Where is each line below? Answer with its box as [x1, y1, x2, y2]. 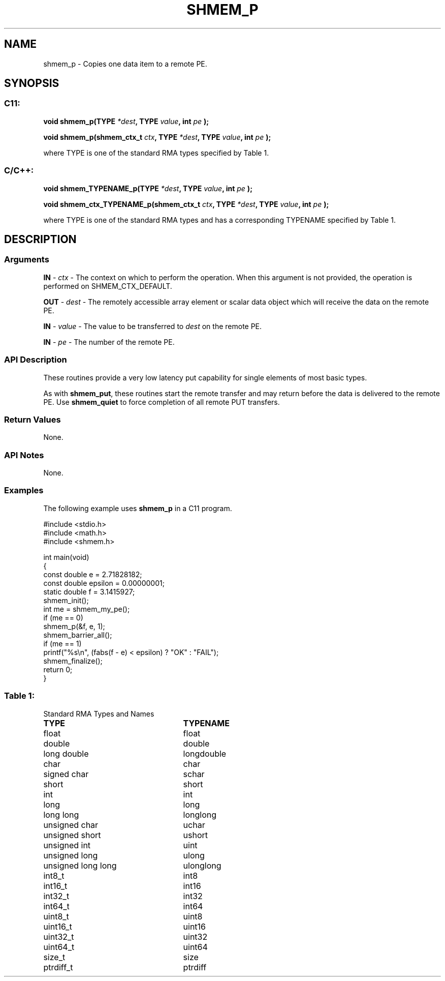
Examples [4, 485, 44, 496]
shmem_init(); [43, 596, 89, 605]
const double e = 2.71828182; [43, 570, 142, 579]
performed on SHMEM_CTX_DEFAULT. [43, 281, 172, 290]
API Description [4, 354, 67, 365]
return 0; [43, 665, 73, 674]
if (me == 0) [43, 613, 83, 622]
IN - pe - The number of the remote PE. [43, 337, 175, 346]
